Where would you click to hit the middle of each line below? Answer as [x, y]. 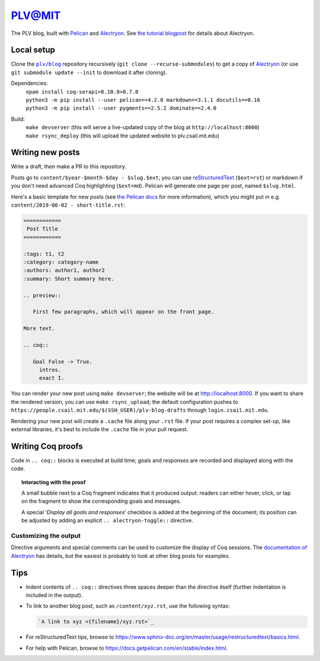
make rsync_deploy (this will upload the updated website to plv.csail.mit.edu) [122, 136]
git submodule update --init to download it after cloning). [89, 72]
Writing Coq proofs [47, 446]
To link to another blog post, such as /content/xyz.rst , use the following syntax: [128, 606]
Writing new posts [45, 153]
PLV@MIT [36, 15]
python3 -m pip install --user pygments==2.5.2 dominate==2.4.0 [121, 108]
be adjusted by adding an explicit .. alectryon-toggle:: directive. [108, 521]
